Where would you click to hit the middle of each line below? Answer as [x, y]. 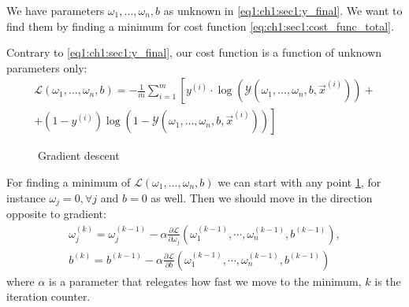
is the [388, 281]
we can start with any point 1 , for [299, 182]
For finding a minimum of [69, 182]
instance [26, 197]
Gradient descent [79, 155]
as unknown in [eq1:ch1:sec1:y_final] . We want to [283, 10]
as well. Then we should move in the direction [262, 197]
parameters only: [47, 67]
